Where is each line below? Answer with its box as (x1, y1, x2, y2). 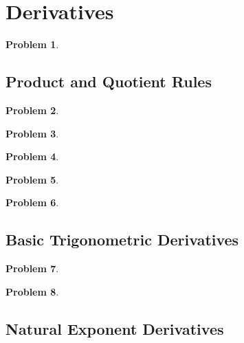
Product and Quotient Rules (5, 71, 212, 92)
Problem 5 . (5, 172, 59, 186)
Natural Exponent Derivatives (5, 318, 224, 339)
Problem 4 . (5, 149, 59, 164)
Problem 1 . (5, 37, 59, 52)
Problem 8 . (5, 284, 59, 298)
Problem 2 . (5, 102, 59, 117)
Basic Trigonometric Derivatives (5, 229, 239, 250)
